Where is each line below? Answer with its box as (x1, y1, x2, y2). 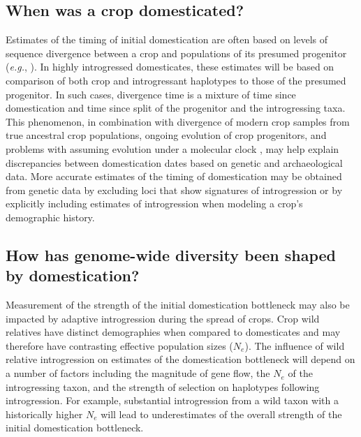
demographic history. (6, 209, 95, 224)
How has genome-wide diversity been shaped (6, 244, 336, 265)
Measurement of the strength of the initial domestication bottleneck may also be (6, 297, 350, 312)
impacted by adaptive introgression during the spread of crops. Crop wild (6, 311, 320, 325)
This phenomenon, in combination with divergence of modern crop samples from (6, 114, 350, 128)
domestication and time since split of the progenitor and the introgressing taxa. (6, 101, 346, 115)
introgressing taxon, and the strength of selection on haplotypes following (6, 379, 320, 394)
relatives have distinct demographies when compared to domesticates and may (6, 325, 341, 339)
